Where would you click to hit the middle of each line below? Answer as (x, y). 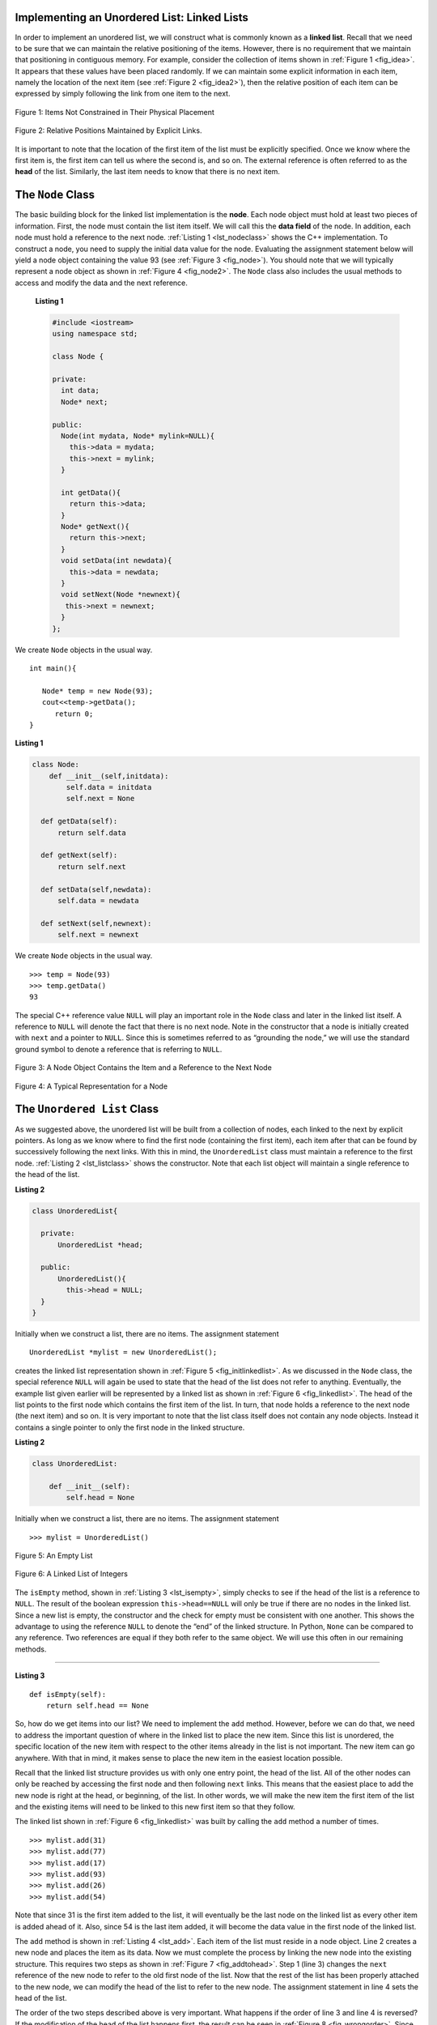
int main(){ (53, 668)
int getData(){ (91, 492)
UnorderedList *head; (100, 1245)
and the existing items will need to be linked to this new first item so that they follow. (155, 1807)
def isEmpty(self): (68, 1694)
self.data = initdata (109, 787)
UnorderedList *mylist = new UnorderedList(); (123, 1352)
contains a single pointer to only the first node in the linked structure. (130, 1427)
